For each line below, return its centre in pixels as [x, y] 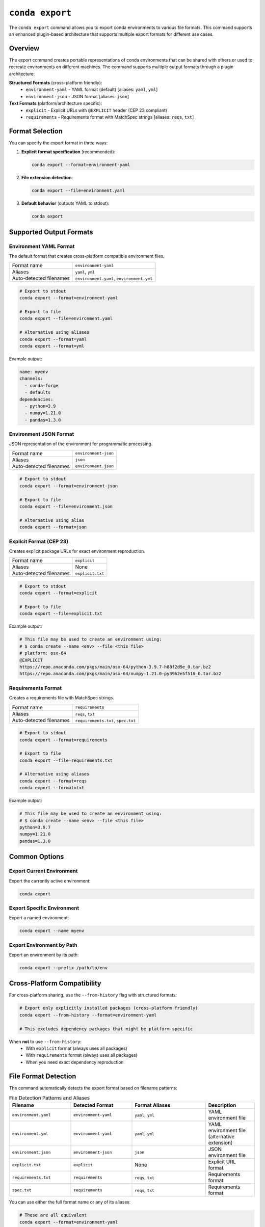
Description [222, 1105]
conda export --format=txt [52, 788]
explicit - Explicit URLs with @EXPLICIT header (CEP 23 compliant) [97, 110]
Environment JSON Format [41, 434]
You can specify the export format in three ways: [58, 143]
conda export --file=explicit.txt [61, 614]
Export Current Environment [43, 871]
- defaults [38, 392]
